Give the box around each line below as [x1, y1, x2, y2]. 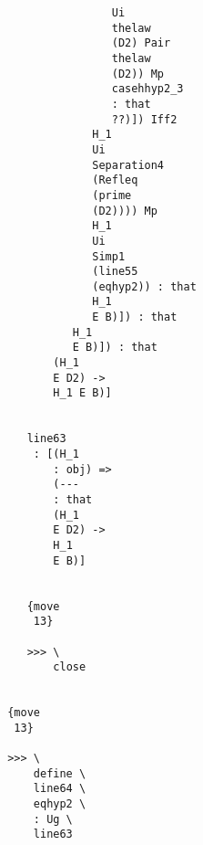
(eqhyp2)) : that [92, 280, 197, 293]
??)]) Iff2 [111, 112, 178, 126]
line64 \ [33, 782, 86, 796]
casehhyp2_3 [111, 82, 184, 96]
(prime [92, 188, 132, 202]
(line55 [92, 265, 138, 279]
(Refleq [92, 174, 138, 187]
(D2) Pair [111, 37, 171, 50]
